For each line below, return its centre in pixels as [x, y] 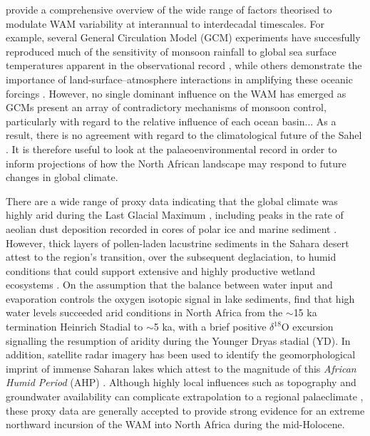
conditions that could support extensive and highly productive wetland [160, 270]
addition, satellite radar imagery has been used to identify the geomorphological [181, 354]
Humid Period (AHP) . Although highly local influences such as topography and [181, 382]
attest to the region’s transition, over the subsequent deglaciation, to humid [171, 257]
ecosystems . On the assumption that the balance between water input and [169, 285]
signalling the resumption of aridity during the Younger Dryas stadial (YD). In [178, 340]
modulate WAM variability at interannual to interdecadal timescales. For [165, 23]
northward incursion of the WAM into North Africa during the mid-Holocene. [175, 424]
